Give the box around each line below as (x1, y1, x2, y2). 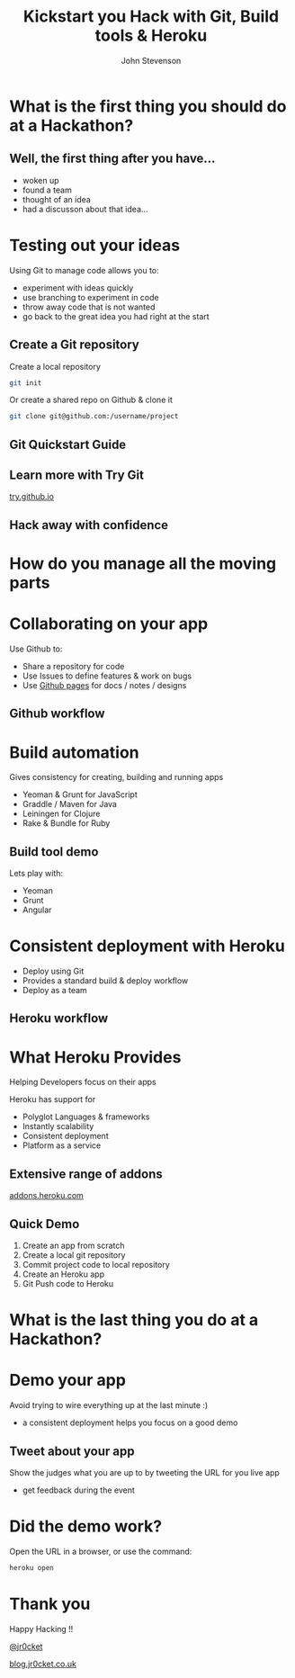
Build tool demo (9, 844, 99, 859)
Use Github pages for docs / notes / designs (22, 679, 187, 690)
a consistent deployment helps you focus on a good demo (22, 1417, 238, 1428)
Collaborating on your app (9, 614, 209, 634)
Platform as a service (22, 1140, 102, 1151)
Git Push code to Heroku (22, 1279, 114, 1288)
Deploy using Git (22, 965, 85, 977)
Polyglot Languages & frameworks (22, 1111, 150, 1122)
